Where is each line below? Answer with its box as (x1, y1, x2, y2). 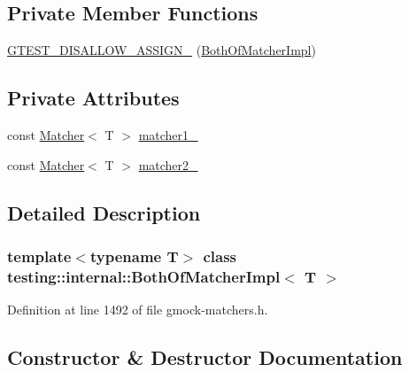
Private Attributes (7, 84, 180, 112)
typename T (89, 244, 179, 267)
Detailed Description (7, 198, 201, 226)
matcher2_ (138, 155, 198, 174)
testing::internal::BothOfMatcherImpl (7, 265, 281, 287)
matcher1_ (138, 126, 198, 143)
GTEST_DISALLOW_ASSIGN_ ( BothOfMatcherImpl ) (7, 41, 316, 59)
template (7, 244, 72, 267)
